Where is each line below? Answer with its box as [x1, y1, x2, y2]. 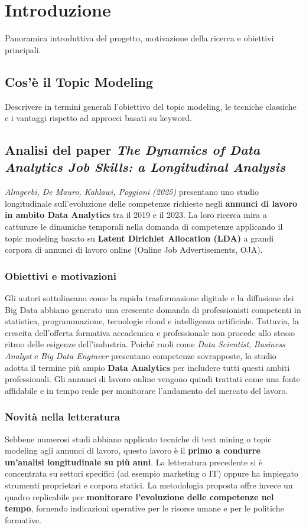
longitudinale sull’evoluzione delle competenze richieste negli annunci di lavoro [5, 197, 298, 209]
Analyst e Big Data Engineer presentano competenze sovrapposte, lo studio [5, 350, 276, 362]
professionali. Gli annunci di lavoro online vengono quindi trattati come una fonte [5, 373, 300, 385]
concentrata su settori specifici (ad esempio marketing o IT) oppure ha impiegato [5, 467, 299, 480]
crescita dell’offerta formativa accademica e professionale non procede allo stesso [5, 326, 295, 338]
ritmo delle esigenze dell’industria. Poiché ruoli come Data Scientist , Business [5, 338, 285, 350]
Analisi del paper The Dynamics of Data [5, 141, 261, 159]
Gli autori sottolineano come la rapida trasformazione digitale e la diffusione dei [5, 292, 294, 304]
